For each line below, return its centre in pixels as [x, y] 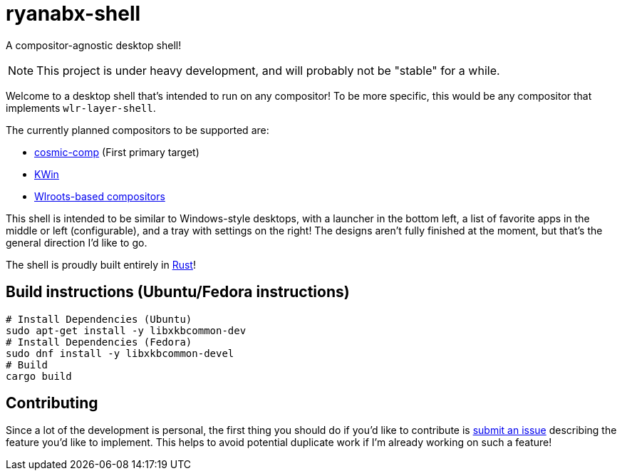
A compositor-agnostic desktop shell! [94, 45]
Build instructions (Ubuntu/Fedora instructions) [178, 292]
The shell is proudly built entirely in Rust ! [101, 264]
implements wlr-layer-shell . [81, 108]
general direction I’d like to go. [77, 242]
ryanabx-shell [73, 14]
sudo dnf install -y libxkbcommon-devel [120, 353]
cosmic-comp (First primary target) [117, 152]
